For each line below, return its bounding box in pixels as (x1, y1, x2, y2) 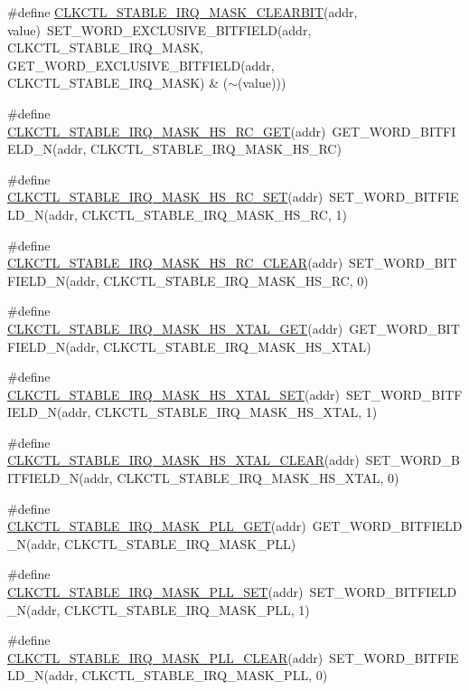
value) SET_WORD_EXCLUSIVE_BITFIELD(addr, (7, 20, 312, 39)
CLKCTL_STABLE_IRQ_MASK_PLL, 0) (81, 666, 328, 685)
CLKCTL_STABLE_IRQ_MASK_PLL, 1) (64, 600, 310, 619)
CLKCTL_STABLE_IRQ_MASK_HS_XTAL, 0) (117, 469, 399, 487)
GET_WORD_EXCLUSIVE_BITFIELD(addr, (7, 55, 275, 74)
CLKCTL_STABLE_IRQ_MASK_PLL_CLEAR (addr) (7, 648, 324, 667)
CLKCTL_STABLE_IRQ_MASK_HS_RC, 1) (81, 204, 347, 223)
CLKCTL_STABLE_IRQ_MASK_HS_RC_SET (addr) (7, 187, 324, 206)
